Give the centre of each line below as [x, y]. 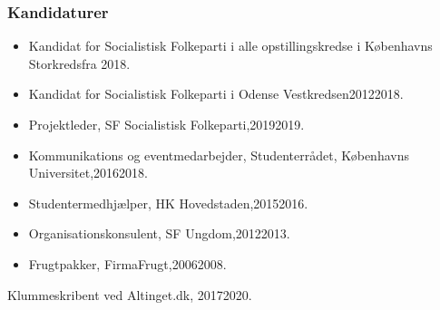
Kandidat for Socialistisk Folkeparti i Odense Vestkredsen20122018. [216, 94]
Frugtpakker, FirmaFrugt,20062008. [127, 263]
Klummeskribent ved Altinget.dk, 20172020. [130, 294]
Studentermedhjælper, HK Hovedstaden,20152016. [168, 203]
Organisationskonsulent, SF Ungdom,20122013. [159, 233]
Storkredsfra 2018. [79, 63]
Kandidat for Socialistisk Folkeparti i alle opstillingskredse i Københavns [230, 46]
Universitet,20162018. [88, 173]
